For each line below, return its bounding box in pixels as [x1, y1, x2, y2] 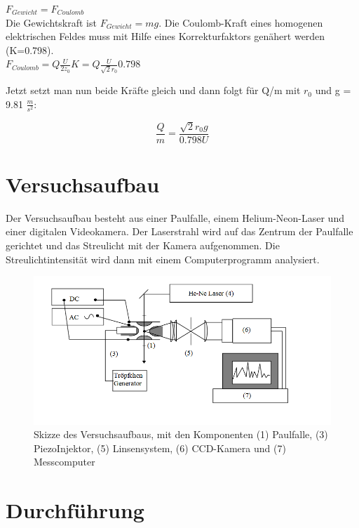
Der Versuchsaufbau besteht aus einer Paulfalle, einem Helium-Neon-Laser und [6, 210, 344, 225]
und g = [315, 83, 351, 98]
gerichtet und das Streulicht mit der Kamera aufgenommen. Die [6, 237, 280, 252]
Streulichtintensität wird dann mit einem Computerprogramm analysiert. [6, 251, 320, 266]
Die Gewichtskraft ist [6, 15, 97, 29]
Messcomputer [34, 454, 95, 469]
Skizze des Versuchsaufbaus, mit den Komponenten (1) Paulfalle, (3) [34, 427, 328, 442]
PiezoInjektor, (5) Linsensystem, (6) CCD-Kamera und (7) [34, 440, 286, 455]
